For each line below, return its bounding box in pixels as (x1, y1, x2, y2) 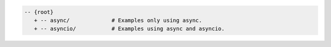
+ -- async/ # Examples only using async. (34, 17, 202, 23)
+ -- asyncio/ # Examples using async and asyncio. (34, 25, 225, 33)
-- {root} (24, 8, 54, 15)
